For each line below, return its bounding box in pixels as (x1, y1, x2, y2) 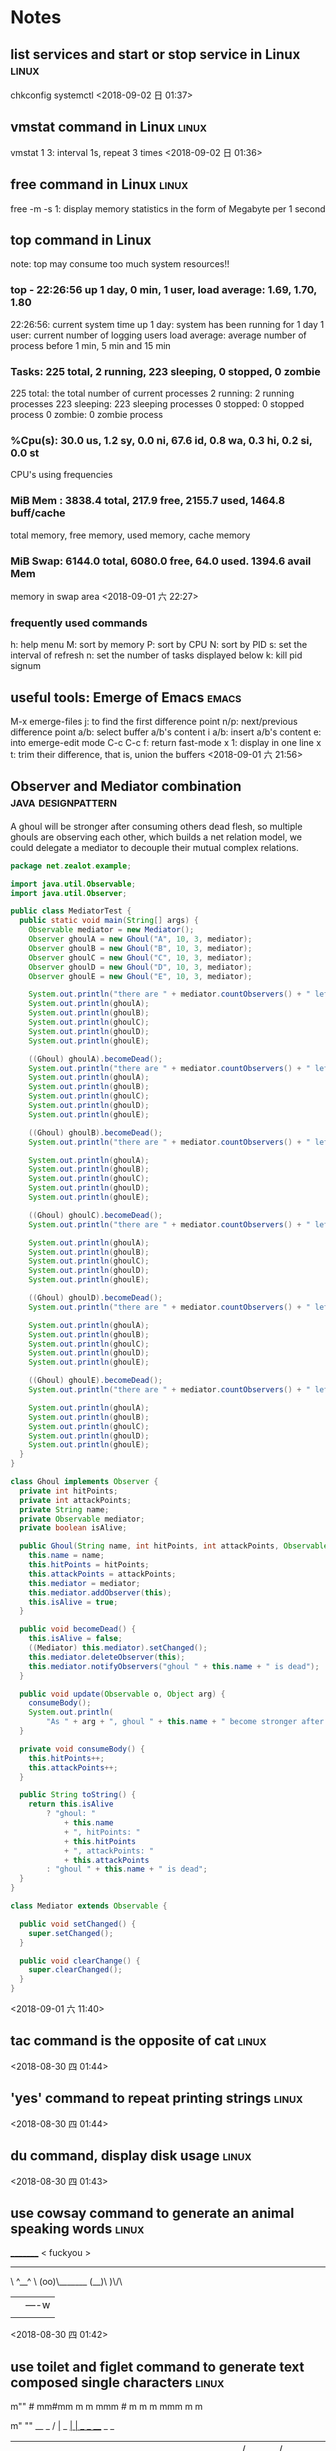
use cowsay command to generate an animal (10, 2204, 295, 2221)
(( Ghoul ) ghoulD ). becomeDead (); (28, 1293, 163, 1303)
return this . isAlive (28, 1799, 114, 1810)
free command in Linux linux (10, 176, 189, 193)
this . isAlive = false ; (28, 1634, 123, 1644)
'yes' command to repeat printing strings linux (10, 2090, 303, 2107)
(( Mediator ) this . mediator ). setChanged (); (28, 1643, 208, 1653)
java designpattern (10, 794, 118, 811)
